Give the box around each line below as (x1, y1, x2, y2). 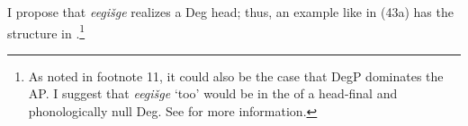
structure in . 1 (7, 21, 85, 42)
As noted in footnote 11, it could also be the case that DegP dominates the (28, 66, 444, 85)
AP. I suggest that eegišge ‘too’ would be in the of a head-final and (28, 84, 398, 103)
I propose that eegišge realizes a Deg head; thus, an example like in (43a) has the (7, 3, 454, 21)
